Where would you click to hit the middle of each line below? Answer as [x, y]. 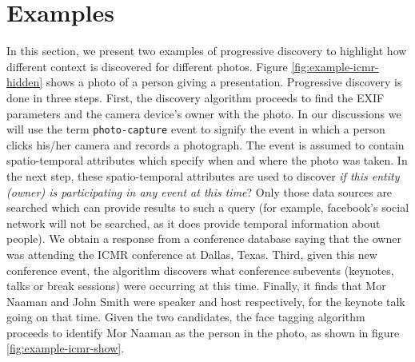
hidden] [25, 82]
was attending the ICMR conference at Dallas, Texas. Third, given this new [192, 254]
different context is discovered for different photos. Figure [147, 66]
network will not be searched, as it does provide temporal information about [194, 223]
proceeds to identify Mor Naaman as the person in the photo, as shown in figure [203, 332]
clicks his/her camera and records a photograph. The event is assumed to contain [206, 144]
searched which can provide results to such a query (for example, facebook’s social [208, 207]
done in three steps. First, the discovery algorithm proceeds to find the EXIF [196, 97]
